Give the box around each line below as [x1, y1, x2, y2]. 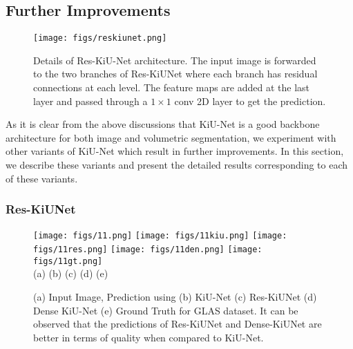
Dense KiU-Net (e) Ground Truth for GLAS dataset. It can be [33, 303, 298, 317]
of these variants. [6, 171, 78, 185]
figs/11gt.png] [33, 256, 103, 266]
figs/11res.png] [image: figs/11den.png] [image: [33, 245, 263, 255]
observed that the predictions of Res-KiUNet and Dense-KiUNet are [33, 317, 322, 331]
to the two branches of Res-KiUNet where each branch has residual [33, 66, 318, 81]
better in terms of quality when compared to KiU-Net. [33, 330, 264, 344]
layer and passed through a [33, 93, 148, 108]
